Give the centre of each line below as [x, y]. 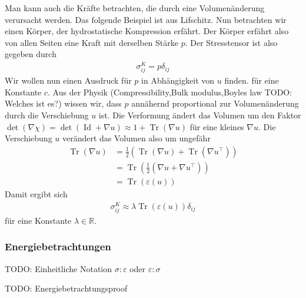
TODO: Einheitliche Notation [59, 268]
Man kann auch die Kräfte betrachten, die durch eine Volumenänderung [135, 8]
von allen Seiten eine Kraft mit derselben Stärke [92, 42]
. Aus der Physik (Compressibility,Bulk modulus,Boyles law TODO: [170, 92]
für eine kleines [217, 126]
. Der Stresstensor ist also [231, 42]
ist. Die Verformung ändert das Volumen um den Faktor [200, 115]
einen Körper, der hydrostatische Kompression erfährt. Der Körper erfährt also [147, 31]
